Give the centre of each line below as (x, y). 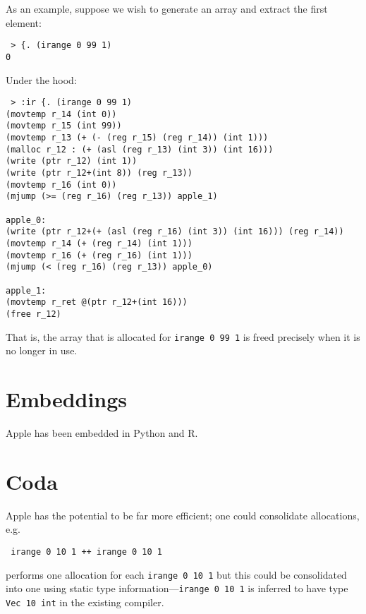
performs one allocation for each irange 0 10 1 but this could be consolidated (176, 574)
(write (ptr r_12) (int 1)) (72, 161)
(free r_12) (33, 314)
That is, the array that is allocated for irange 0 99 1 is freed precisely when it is (183, 336)
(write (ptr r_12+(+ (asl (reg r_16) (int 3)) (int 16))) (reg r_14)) (175, 232)
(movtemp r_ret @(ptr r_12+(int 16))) (97, 302)
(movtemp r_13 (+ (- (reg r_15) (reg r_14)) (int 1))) (137, 138)
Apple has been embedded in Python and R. (102, 432)
